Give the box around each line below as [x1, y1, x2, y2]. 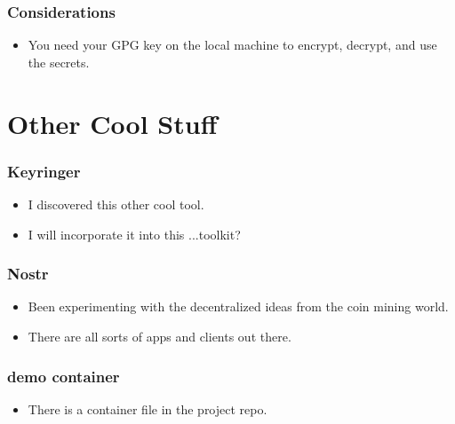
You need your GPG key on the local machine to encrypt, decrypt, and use [28, 35, 437, 54]
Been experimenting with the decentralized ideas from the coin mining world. [28, 297, 449, 316]
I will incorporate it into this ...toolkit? [28, 224, 241, 243]
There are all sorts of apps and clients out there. [28, 327, 291, 345]
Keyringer [7, 160, 81, 182]
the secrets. [28, 52, 90, 71]
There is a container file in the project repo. [28, 399, 267, 418]
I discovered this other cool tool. [28, 195, 204, 213]
